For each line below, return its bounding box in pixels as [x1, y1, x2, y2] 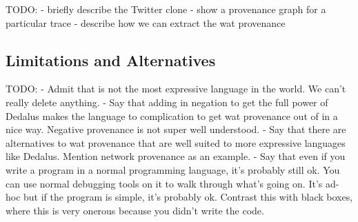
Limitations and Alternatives [6, 49, 216, 70]
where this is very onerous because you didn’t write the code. [6, 203, 264, 217]
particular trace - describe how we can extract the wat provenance [6, 15, 286, 30]
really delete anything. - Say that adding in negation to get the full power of [6, 94, 328, 109]
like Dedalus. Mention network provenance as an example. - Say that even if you [6, 149, 346, 163]
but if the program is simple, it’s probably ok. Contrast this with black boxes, [23, 190, 353, 204]
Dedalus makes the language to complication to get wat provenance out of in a [6, 108, 338, 123]
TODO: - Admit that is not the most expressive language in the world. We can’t [6, 81, 346, 96]
